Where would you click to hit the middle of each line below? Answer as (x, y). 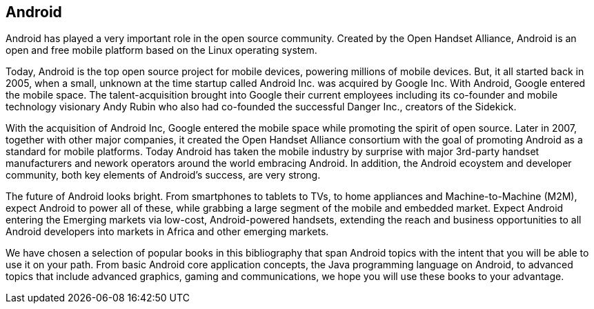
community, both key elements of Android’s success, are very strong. (163, 175)
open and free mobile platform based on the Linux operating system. (161, 50)
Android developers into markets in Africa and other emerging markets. (167, 232)
